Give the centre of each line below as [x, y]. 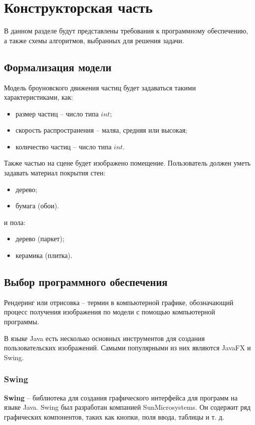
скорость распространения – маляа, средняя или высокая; [101, 130]
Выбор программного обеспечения [86, 282]
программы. [22, 322]
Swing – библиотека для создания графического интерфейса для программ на [121, 397]
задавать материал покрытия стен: [55, 173]
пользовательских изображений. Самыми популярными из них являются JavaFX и [127, 348]
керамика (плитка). [44, 255]
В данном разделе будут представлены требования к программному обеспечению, [126, 31]
